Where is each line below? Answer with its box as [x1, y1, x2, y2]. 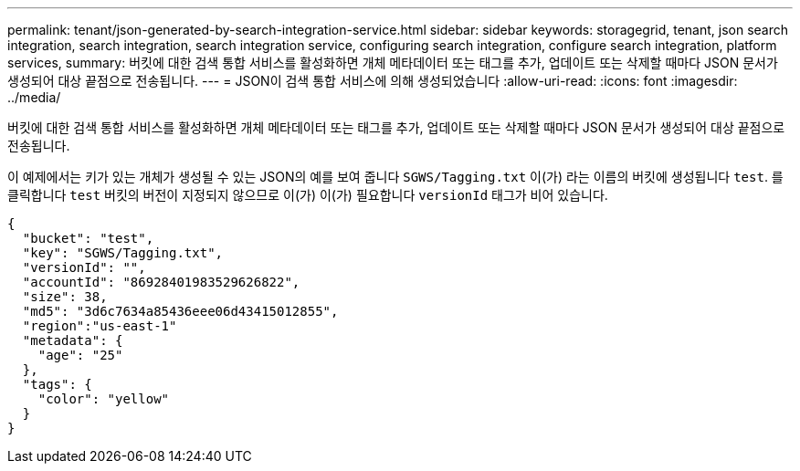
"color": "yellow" [37, 392, 170, 406]
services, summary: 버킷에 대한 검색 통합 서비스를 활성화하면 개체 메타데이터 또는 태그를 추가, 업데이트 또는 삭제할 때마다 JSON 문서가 [7, 55, 778, 70]
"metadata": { [22, 333, 123, 348]
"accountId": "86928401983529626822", [22, 275, 300, 289]
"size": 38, [22, 289, 108, 304]
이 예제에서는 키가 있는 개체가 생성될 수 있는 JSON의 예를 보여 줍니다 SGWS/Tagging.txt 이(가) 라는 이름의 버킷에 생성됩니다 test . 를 [7, 169, 784, 184]
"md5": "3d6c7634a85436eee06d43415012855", [22, 304, 339, 319]
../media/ [7, 89, 61, 105]
